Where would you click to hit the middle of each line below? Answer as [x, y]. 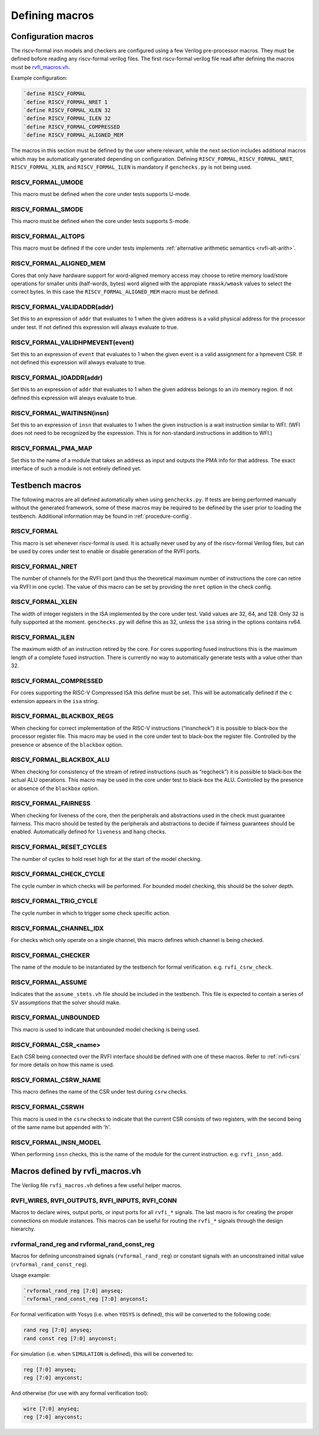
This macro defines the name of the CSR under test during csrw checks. [99, 1092]
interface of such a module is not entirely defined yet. [76, 468]
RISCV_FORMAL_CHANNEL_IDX [57, 928]
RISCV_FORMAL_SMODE [47, 209]
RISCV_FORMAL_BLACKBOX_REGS [62, 716]
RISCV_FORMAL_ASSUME [49, 982]
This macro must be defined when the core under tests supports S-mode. [101, 221]
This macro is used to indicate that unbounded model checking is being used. [105, 1029]
